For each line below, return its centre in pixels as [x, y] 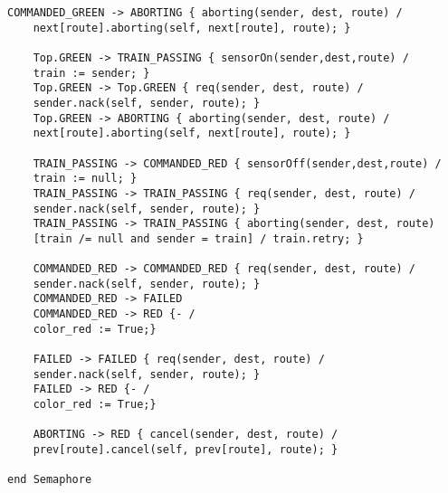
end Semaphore [50, 480]
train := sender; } [91, 73]
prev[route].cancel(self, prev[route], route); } [186, 450]
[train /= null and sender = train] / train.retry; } [198, 238]
